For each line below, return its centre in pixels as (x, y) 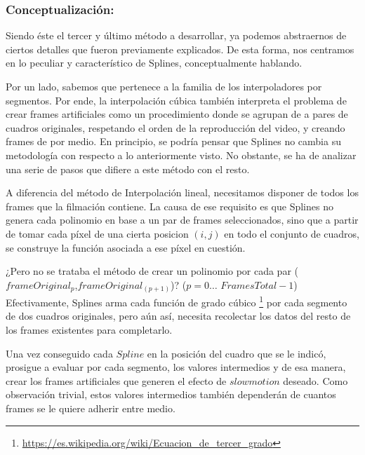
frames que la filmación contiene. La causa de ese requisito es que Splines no (170, 206)
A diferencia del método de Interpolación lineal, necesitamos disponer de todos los (182, 192)
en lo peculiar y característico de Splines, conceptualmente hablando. (154, 63)
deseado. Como (316, 380)
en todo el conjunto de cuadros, (292, 233)
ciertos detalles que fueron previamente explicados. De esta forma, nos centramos (180, 49)
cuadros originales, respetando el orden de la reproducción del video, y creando (175, 127)
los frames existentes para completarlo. (89, 330)
